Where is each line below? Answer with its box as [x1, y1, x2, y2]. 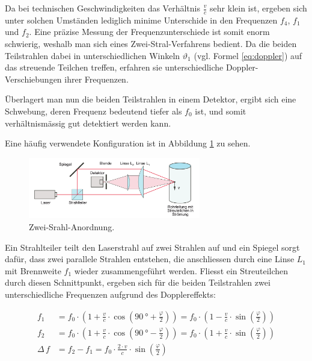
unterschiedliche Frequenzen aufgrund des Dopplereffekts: [5, 288, 216, 301]
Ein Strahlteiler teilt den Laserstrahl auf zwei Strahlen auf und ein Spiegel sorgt [5, 240, 300, 253]
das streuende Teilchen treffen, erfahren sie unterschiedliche [5, 61, 224, 74]
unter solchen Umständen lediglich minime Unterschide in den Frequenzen [5, 13, 278, 26]
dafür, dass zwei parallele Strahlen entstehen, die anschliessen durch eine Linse [5, 253, 295, 265]
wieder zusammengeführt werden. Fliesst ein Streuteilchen [74, 264, 289, 277]
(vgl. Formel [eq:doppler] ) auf [194, 49, 302, 61]
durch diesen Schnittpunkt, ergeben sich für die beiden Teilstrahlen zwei [5, 276, 271, 289]
